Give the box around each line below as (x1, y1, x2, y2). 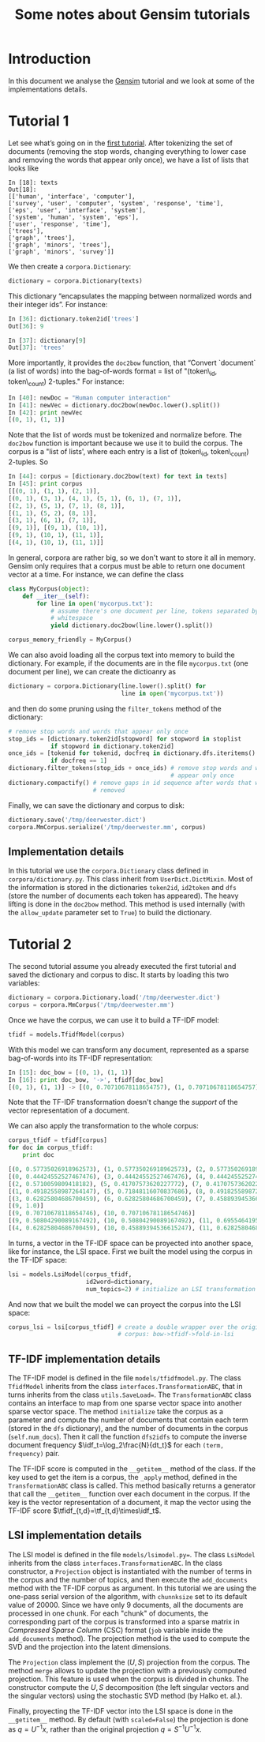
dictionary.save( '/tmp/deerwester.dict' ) (8, 816, 147, 824)
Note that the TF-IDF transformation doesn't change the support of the (8, 1098, 238, 1107)
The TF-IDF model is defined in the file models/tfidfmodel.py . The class (8, 1373, 242, 1383)
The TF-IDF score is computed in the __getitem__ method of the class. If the (8, 1464, 256, 1474)
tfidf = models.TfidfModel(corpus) (8, 1031, 125, 1038)
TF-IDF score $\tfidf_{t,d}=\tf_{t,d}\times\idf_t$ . (8, 1506, 162, 1515)
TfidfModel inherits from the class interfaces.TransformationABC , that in (8, 1382, 243, 1391)
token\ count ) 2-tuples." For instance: (8, 377, 125, 388)
